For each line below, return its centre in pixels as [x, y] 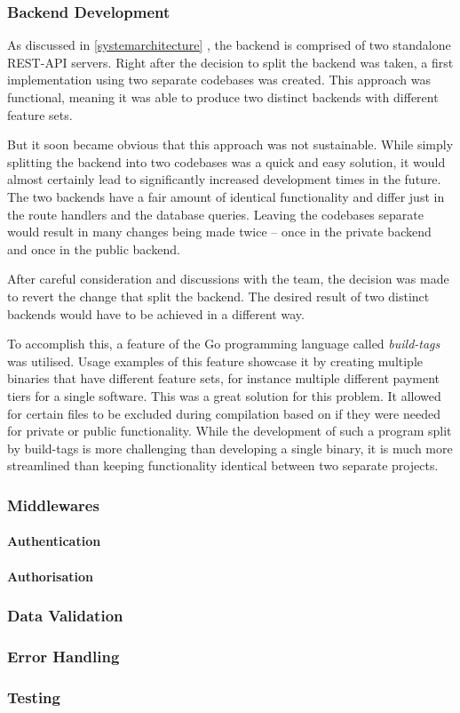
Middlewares [53, 505]
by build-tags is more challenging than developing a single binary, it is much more [230, 448]
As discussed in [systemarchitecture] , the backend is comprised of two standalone [229, 45]
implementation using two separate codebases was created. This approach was [219, 80]
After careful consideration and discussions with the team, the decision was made [228, 279]
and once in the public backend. [94, 248]
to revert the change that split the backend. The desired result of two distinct [218, 296]
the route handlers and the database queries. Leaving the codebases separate [216, 214]
